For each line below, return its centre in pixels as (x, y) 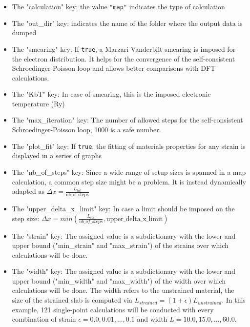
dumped (24, 32)
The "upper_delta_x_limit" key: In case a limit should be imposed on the (123, 208)
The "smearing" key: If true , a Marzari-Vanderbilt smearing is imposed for (124, 49)
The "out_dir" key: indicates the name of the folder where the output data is (127, 23)
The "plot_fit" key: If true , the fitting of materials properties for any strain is (129, 146)
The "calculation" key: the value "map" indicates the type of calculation (118, 6)
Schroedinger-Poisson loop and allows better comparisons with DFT (114, 68)
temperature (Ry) (38, 103)
